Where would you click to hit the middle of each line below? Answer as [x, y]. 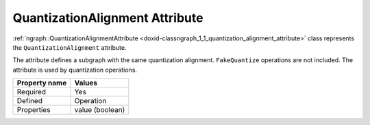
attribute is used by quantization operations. [75, 70]
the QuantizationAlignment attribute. [70, 47]
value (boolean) [100, 110]
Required [32, 92]
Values [86, 83]
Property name [42, 83]
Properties [34, 110]
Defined [29, 101]
